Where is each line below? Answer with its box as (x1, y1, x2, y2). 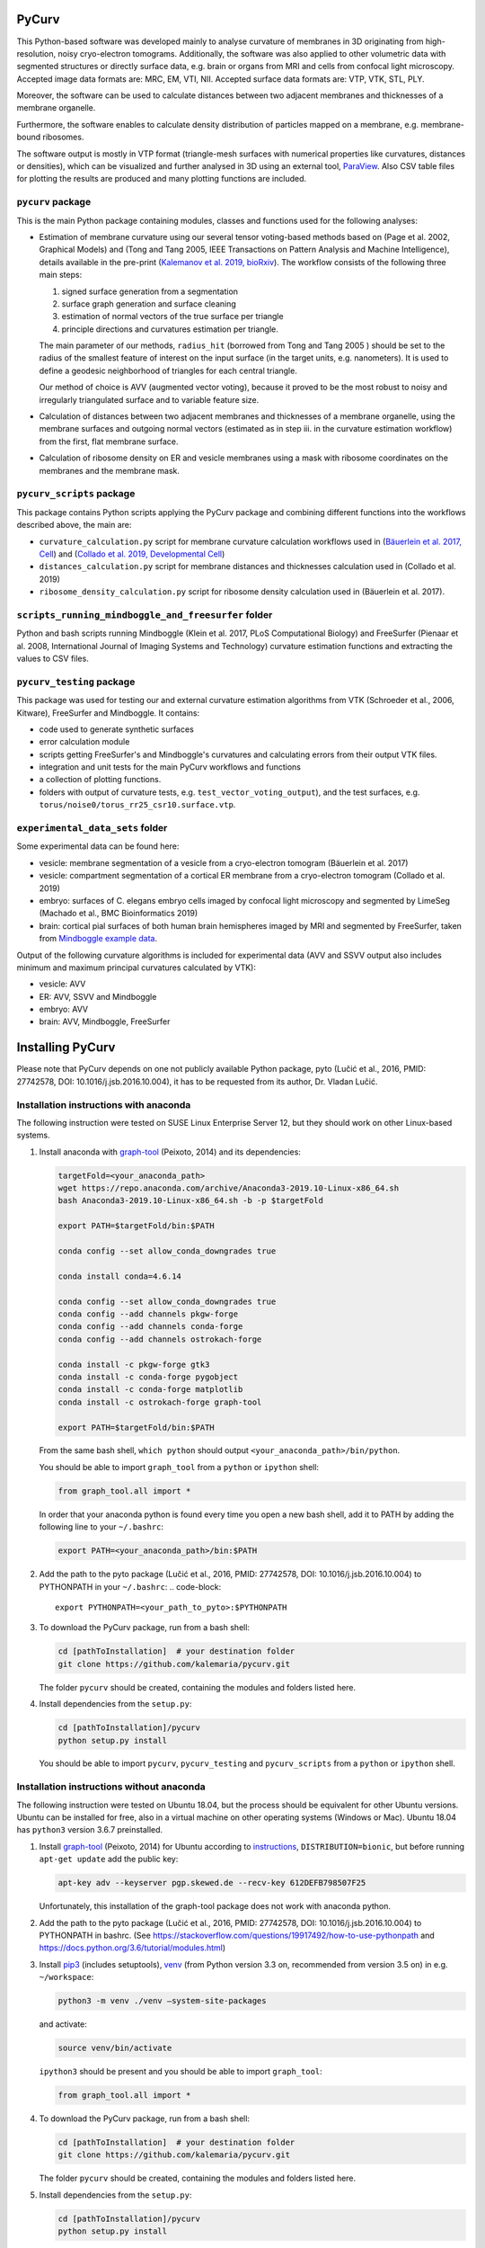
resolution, (16, 48, 57, 58)
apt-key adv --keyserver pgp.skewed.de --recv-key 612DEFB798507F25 (57, 1878, 366, 1888)
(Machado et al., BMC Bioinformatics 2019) (39, 908, 198, 919)
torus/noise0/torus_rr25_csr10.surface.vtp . (39, 799, 236, 810)
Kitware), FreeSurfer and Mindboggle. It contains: (16, 707, 200, 718)
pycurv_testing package (16, 675, 136, 688)
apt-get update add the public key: (39, 1853, 179, 1865)
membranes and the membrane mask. (39, 465, 180, 476)
